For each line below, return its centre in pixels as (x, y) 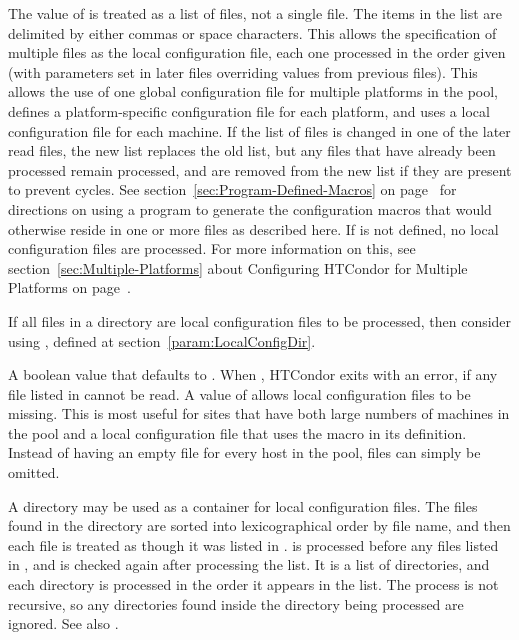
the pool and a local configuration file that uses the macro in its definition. (237, 432)
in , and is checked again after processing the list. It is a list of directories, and (249, 564)
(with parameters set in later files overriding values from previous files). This (243, 71)
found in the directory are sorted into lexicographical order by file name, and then (259, 525)
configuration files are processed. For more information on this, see (212, 248)
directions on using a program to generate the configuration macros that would (250, 208)
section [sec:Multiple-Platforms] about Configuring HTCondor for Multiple (238, 267)
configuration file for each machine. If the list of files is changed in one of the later (259, 130)
